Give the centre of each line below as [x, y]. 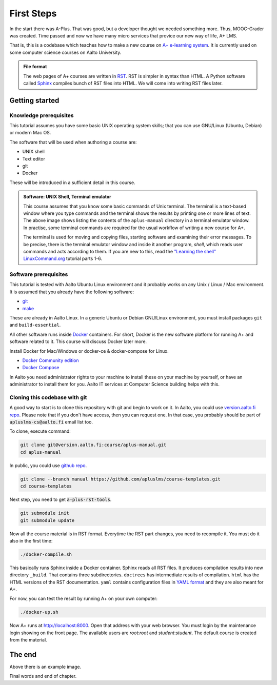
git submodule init [45, 513]
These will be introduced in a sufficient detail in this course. [72, 183]
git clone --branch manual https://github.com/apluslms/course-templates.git [120, 479]
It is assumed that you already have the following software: [72, 292]
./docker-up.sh [39, 612]
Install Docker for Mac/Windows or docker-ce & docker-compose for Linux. [89, 351]
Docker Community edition [51, 360]
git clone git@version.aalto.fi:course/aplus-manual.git [93, 445]
